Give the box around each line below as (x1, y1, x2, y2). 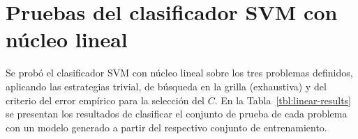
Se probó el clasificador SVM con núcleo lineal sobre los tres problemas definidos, (6, 65, 353, 80)
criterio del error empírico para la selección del (6, 92, 204, 107)
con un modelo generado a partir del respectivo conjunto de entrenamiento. (6, 120, 327, 134)
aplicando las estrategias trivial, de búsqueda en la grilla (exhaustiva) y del (6, 79, 327, 93)
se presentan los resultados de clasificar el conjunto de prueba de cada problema (6, 106, 348, 121)
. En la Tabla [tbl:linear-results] (214, 92, 351, 107)
